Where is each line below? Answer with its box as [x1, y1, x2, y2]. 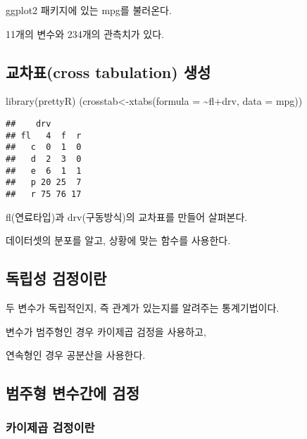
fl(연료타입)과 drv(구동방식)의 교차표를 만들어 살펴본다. [6, 209, 248, 224]
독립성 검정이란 [6, 267, 107, 289]
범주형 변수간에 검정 [6, 382, 139, 404]
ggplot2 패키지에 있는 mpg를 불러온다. [6, 3, 172, 17]
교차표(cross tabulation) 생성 [6, 61, 211, 82]
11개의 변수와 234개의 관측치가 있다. [6, 26, 164, 41]
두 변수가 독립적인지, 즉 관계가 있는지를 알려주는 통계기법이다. [6, 300, 280, 314]
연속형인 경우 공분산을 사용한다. [6, 348, 146, 362]
